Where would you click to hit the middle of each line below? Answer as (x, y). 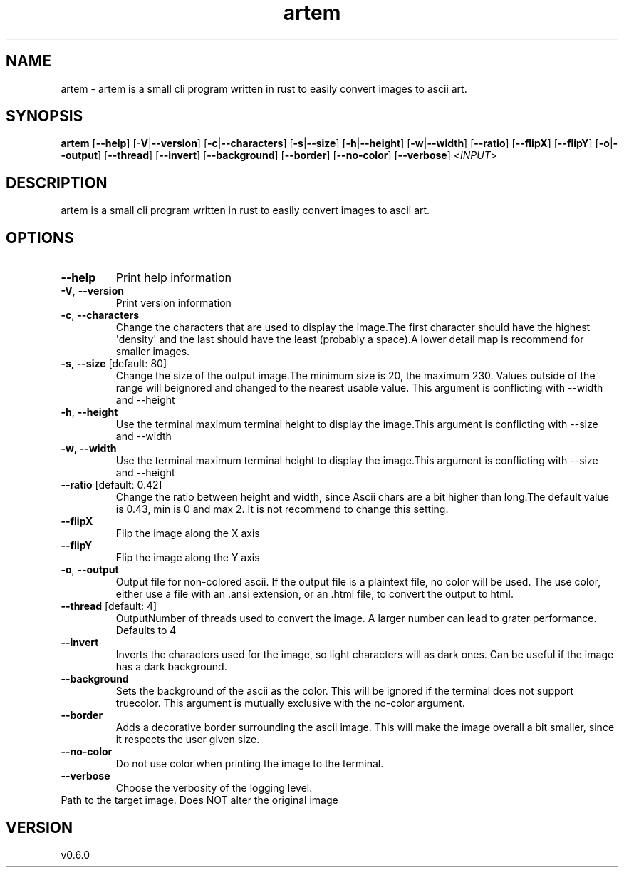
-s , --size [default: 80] (114, 364)
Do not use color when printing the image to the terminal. (250, 764)
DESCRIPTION (57, 183)
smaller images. (153, 352)
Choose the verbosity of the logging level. (214, 788)
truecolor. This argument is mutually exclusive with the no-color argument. (290, 703)
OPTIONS (40, 238)
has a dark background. (171, 667)
